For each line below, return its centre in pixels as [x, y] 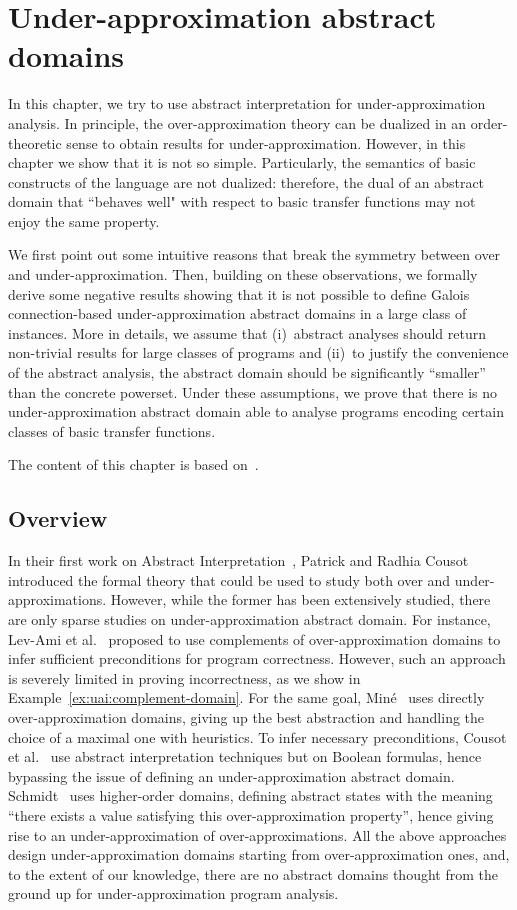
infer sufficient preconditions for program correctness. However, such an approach [257, 658]
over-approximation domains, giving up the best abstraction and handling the [246, 716]
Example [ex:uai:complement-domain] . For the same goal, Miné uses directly [246, 697]
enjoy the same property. [84, 220]
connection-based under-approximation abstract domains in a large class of [237, 313]
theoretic [35, 142]
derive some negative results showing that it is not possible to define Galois [239, 293]
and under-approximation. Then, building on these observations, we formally [243, 274]
